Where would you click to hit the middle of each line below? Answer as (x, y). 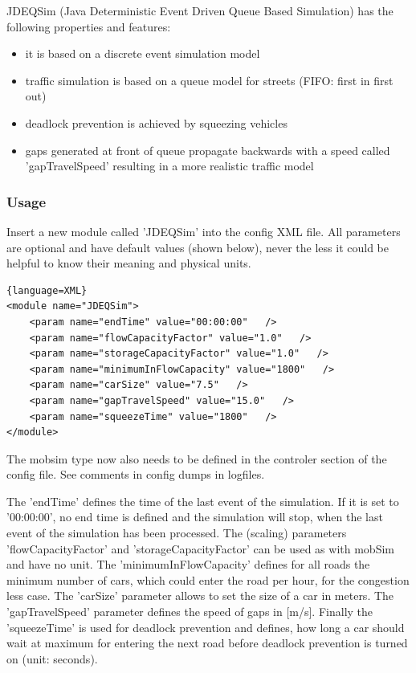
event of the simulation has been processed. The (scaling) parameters (177, 533)
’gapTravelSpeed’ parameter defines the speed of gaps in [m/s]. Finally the (190, 612)
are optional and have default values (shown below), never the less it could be (198, 247)
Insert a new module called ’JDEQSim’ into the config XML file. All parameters (204, 231)
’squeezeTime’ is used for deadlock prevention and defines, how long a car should (206, 627)
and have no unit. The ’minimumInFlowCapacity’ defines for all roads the (188, 564)
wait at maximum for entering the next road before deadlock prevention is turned (207, 643)
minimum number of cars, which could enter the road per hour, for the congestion (208, 579)
